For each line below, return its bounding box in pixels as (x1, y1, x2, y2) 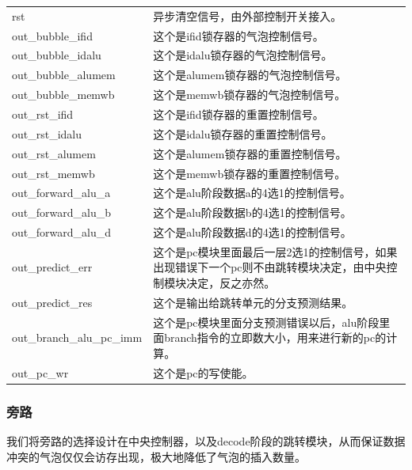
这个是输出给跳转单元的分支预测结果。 (153, 294, 353, 310)
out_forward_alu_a (12, 184, 111, 201)
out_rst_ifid (12, 105, 74, 122)
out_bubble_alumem (12, 66, 116, 83)
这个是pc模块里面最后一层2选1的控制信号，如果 (153, 243, 398, 260)
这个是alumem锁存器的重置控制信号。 (153, 145, 347, 161)
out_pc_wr (12, 364, 69, 381)
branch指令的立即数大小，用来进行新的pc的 (164, 329, 387, 346)
